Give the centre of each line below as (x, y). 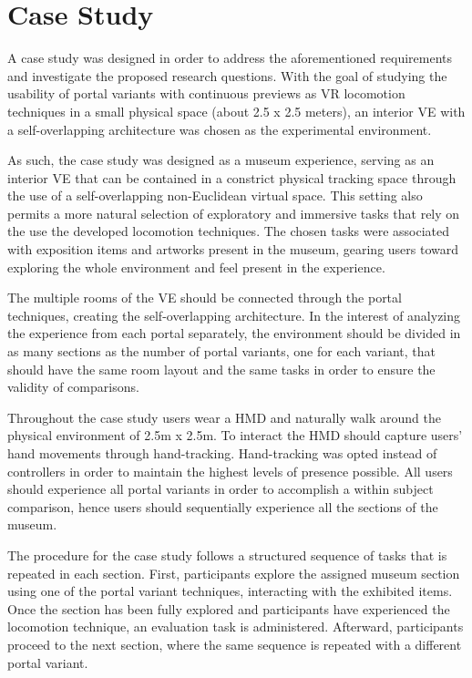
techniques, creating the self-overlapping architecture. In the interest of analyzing (234, 315)
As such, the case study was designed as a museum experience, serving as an (221, 160)
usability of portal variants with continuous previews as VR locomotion (206, 93)
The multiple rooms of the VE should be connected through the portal (205, 298)
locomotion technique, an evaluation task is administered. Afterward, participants (236, 627)
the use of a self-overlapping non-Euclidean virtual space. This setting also (215, 195)
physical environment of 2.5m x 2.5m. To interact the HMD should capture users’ (235, 435)
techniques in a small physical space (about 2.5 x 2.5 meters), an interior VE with (236, 111)
